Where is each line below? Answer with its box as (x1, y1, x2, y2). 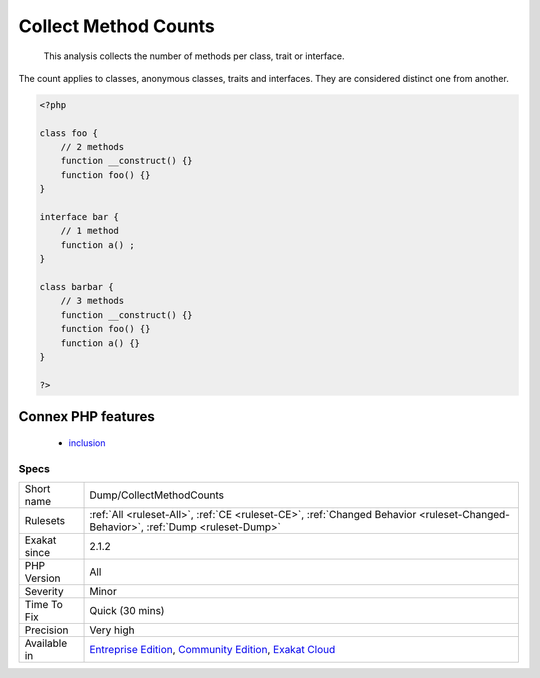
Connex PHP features (18, 408, 155, 425)
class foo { (39, 127, 99, 139)
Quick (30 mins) (89, 603, 165, 617)
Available (24, 636, 68, 650)
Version (24, 571, 61, 585)
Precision (24, 623, 69, 637)
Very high (89, 623, 135, 637)
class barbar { (39, 281, 114, 292)
